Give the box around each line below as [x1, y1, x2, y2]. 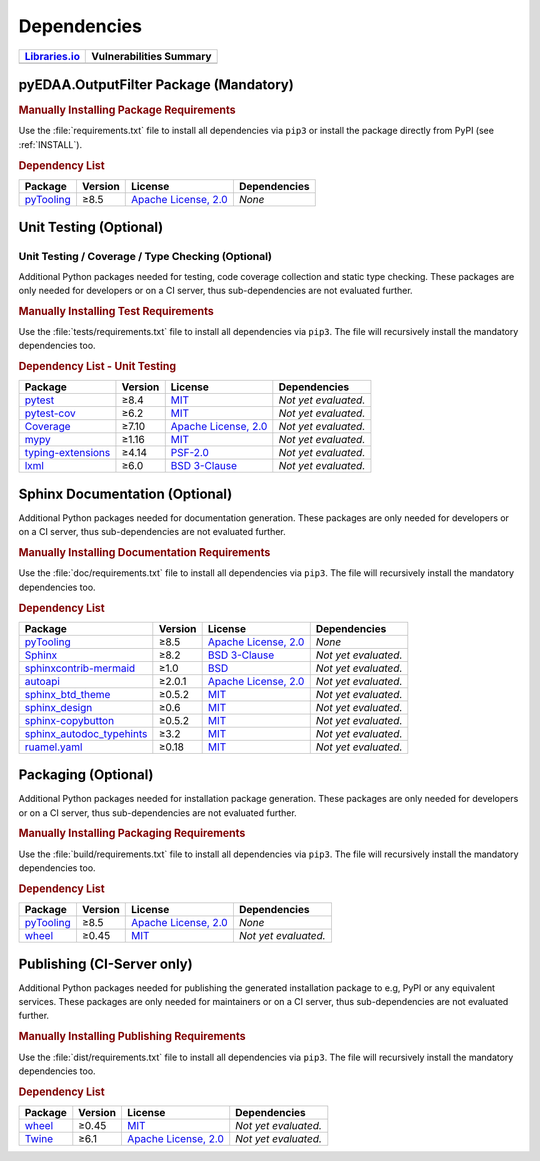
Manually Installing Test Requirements [18, 304, 214, 318]
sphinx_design [24, 700, 93, 714]
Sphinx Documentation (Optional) [18, 485, 233, 502]
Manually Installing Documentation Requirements [18, 546, 271, 560]
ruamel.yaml [24, 740, 83, 754]
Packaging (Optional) [18, 766, 154, 784]
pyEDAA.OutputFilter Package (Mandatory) [18, 76, 294, 93]
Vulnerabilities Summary [91, 49, 212, 63]
